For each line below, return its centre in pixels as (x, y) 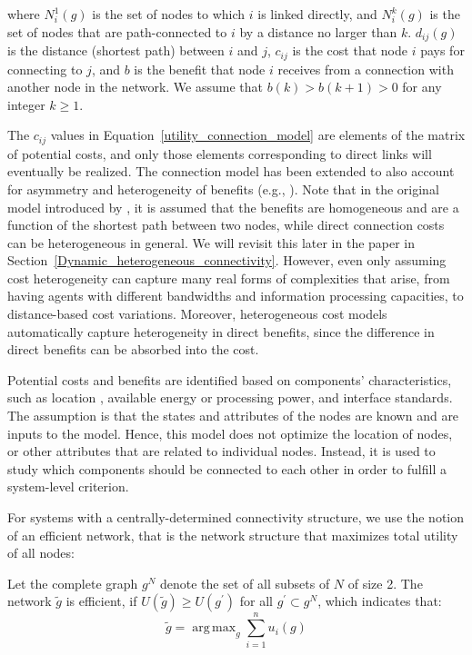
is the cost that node (350, 50)
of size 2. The (385, 583)
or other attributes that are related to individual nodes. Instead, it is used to (221, 451)
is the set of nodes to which (169, 14)
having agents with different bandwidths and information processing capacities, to (236, 296)
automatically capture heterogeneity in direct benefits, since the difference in (221, 331)
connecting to (45, 69)
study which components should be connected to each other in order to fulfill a (227, 468)
